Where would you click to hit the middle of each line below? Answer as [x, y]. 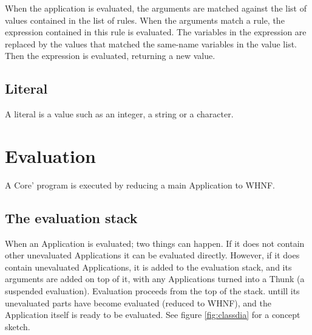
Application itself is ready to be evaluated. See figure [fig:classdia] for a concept [153, 315]
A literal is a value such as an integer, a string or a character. [119, 114]
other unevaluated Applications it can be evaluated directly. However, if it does [152, 255]
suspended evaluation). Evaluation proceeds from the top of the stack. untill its [152, 291]
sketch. [18, 326]
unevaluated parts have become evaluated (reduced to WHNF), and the [138, 302]
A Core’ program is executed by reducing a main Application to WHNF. [140, 185]
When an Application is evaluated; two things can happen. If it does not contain [155, 243]
